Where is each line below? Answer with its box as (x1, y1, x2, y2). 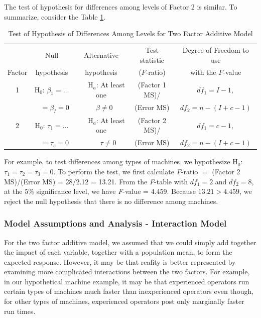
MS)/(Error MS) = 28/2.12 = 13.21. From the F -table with (4, 176, 188, 186)
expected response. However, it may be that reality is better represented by (4, 256, 236, 267)
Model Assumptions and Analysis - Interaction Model (4, 217, 227, 230)
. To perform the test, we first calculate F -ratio (53, 166, 198, 176)
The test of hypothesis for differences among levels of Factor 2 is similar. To (4, 2, 237, 12)
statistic (140, 54, 165, 65)
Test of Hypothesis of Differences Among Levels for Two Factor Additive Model (8, 28, 253, 39)
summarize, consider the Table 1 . (4, 11, 106, 22)
